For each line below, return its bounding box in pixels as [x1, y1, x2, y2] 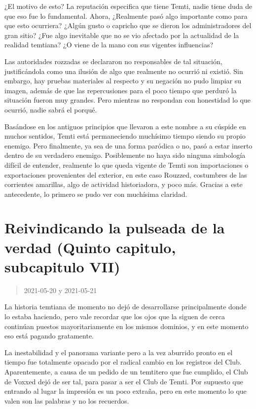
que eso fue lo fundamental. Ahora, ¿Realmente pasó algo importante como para [4, 10, 248, 21]
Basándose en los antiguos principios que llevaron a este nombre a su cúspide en [4, 121, 246, 131]
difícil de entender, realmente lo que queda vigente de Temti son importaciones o [4, 159, 249, 170]
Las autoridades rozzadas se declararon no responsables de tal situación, [4, 56, 222, 66]
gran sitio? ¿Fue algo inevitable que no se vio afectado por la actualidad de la [4, 30, 239, 40]
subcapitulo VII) [4, 256, 120, 276]
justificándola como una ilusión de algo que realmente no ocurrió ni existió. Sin [4, 66, 243, 76]
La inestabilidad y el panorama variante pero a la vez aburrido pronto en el [4, 347, 233, 357]
